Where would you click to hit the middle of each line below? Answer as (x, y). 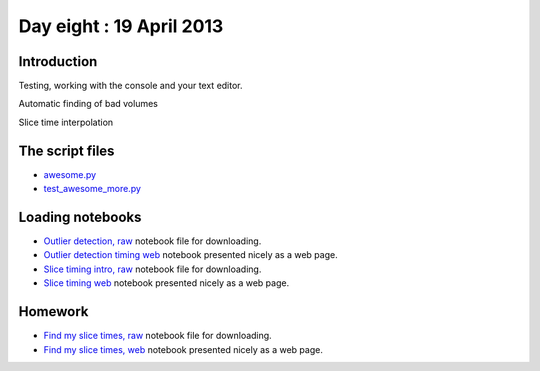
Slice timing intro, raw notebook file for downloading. (152, 269)
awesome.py (70, 174)
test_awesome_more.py (92, 189)
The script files (66, 150)
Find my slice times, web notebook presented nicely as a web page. (183, 349)
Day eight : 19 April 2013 (121, 26)
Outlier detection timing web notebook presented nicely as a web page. (191, 255)
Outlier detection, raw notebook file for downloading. (152, 241)
